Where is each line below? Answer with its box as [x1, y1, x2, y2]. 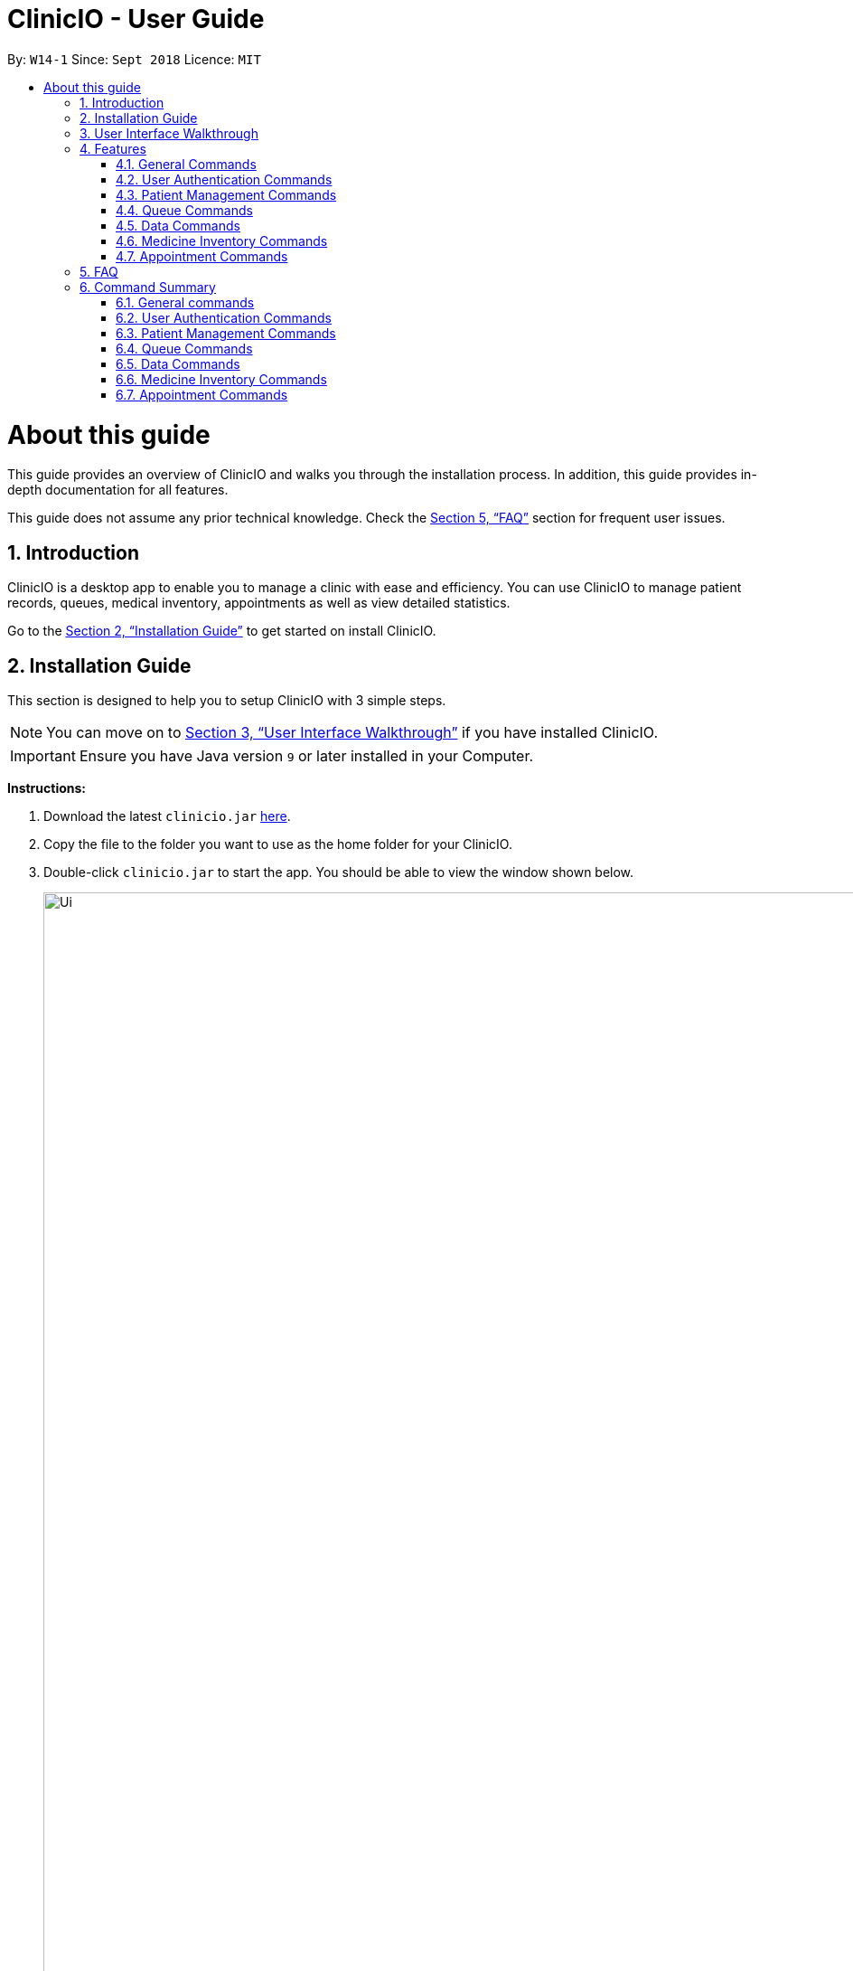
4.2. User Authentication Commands [116, 171, 333, 187]
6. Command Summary [80, 278, 216, 295]
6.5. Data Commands [116, 355, 240, 372]
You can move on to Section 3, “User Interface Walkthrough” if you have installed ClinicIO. [46, 722, 658, 741]
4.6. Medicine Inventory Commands [116, 232, 328, 249]
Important [10, 746, 76, 765]
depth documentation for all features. [7, 482, 229, 498]
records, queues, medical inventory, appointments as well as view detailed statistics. [7, 595, 511, 611]
